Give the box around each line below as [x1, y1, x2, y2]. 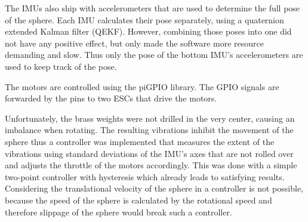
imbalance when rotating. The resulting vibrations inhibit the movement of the [5, 124, 294, 136]
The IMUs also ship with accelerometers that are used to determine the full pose [5, 2, 300, 14]
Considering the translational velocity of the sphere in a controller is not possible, [5, 182, 304, 195]
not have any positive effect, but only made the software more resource [5, 36, 264, 49]
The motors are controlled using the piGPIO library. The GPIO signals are [5, 80, 279, 92]
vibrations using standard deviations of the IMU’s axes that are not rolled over [5, 147, 294, 159]
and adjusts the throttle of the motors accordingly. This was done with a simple [5, 159, 297, 171]
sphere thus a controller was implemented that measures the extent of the [5, 135, 275, 147]
